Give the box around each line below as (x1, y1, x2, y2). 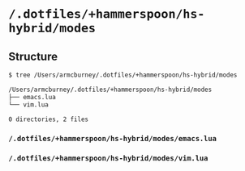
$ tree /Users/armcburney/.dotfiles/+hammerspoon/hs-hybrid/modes (8, 71, 238, 79)
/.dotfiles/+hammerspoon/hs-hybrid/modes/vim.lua (8, 154, 208, 163)
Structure (8, 49, 58, 63)
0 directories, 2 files (8, 115, 89, 123)
